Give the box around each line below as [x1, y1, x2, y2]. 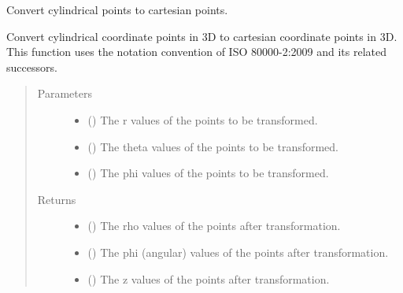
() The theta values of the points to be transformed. [87, 138, 339, 154]
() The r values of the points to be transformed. [87, 111, 318, 128]
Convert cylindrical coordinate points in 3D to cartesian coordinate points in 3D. [6, 28, 397, 44]
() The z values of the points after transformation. [87, 270, 330, 287]
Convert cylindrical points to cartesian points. [6, 2, 228, 17]
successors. [6, 58, 57, 75]
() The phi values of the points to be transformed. [87, 165, 329, 181]
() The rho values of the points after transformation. [87, 217, 341, 234]
